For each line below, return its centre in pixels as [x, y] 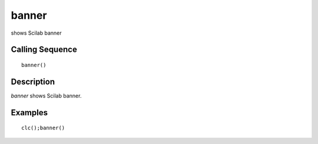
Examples [29, 113]
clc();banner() [43, 128]
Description [33, 81]
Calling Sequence [44, 50]
